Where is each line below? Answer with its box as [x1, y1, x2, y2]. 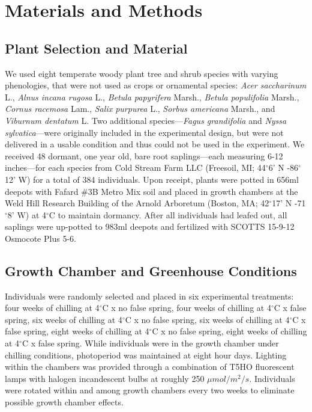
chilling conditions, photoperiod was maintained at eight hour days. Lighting [5, 348, 287, 361]
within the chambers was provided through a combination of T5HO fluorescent [5, 360, 295, 373]
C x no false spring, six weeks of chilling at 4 [125, 313, 290, 325]
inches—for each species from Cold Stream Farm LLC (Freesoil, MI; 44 [5, 161, 266, 174]
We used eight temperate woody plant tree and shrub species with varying [5, 67, 278, 79]
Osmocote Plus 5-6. [5, 232, 76, 244]
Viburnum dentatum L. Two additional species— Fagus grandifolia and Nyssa [5, 114, 287, 126]
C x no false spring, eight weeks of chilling [152, 325, 307, 337]
